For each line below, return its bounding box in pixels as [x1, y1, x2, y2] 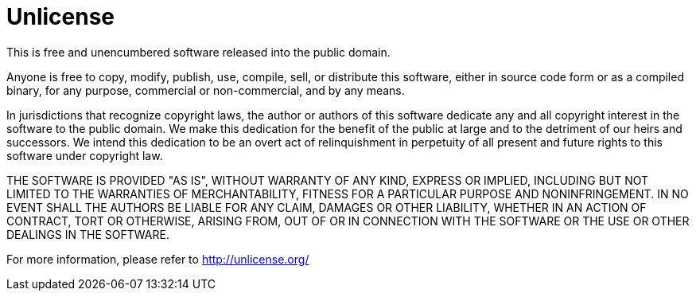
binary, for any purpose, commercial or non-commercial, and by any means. [6, 83, 405, 97]
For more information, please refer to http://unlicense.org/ [6, 252, 309, 266]
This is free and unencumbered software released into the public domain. [6, 45, 391, 59]
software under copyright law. [6, 148, 163, 162]
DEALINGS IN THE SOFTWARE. [6, 227, 169, 241]
